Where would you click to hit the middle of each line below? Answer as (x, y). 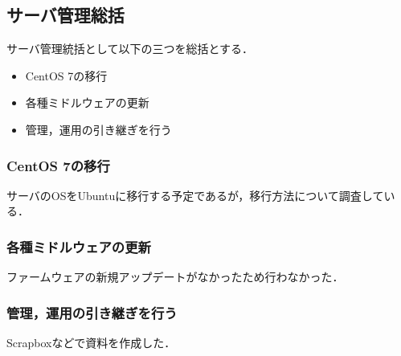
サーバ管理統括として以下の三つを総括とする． (130, 49)
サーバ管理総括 (65, 15)
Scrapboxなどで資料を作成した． (91, 343)
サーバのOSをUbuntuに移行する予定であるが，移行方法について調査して (195, 195)
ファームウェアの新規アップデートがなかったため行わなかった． (175, 277)
